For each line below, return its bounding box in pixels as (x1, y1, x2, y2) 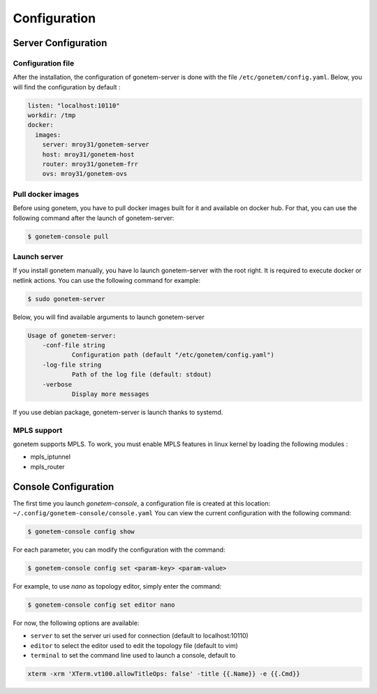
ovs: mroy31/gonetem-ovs (42, 170, 128, 178)
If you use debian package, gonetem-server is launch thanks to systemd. (13, 408, 223, 416)
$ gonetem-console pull (27, 232, 110, 240)
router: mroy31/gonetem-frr (42, 161, 139, 168)
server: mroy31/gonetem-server (42, 140, 149, 149)
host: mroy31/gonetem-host (42, 150, 135, 158)
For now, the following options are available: (13, 619, 140, 628)
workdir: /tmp (27, 112, 76, 119)
